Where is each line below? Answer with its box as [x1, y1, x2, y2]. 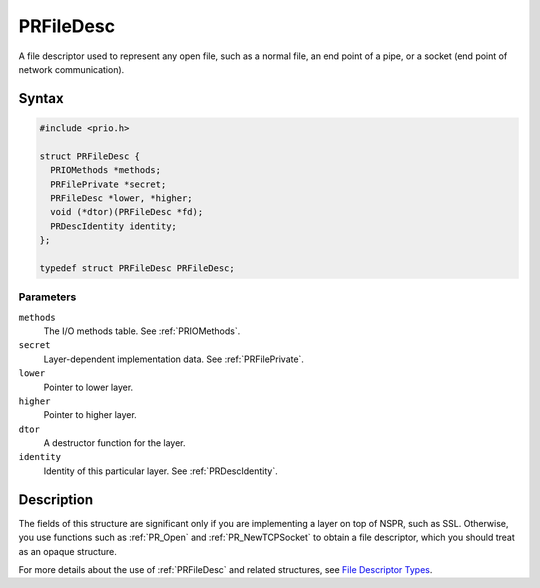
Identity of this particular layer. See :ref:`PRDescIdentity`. [43, 465, 279, 477]
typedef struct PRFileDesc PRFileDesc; [39, 262, 235, 274]
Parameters [18, 290, 77, 304]
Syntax [18, 90, 64, 107]
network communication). [18, 63, 125, 75]
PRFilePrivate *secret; [50, 178, 167, 190]
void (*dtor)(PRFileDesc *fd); [50, 206, 204, 218]
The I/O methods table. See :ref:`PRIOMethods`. [43, 325, 241, 337]
